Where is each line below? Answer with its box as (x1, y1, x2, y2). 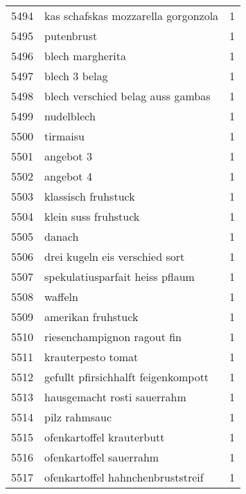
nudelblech (44, 108, 96, 124)
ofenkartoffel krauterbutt (44, 429, 165, 445)
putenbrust (44, 28, 98, 44)
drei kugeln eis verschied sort (44, 248, 185, 264)
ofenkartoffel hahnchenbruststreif (44, 469, 204, 485)
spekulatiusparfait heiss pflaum (44, 268, 195, 284)
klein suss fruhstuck (44, 208, 140, 224)
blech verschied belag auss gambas (44, 88, 211, 104)
